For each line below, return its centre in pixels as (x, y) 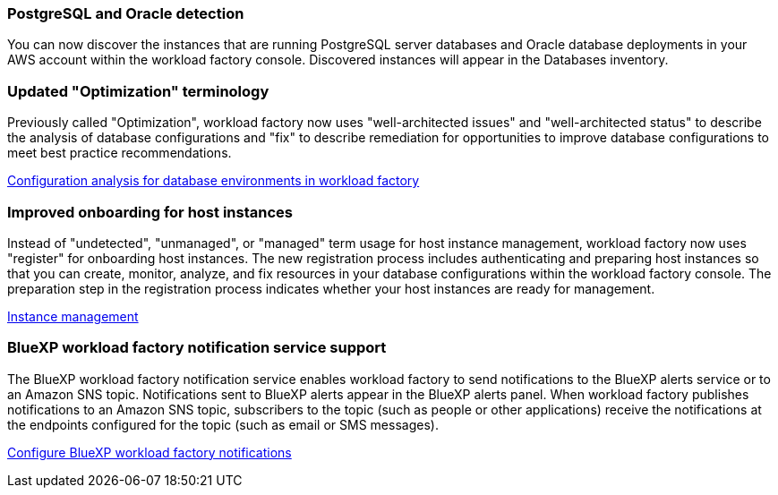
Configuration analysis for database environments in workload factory (214, 181)
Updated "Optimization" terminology (138, 91)
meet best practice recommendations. (120, 153)
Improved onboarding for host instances (150, 212)
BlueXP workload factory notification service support (197, 348)
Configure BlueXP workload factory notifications (150, 452)
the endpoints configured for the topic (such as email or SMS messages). (223, 424)
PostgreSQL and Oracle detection (126, 13)
